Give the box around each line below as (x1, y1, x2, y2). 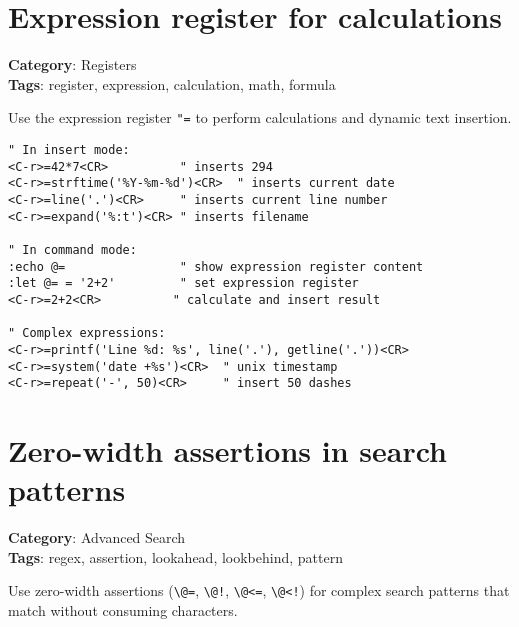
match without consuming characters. (8, 599, 238, 620)
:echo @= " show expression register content (8, 259, 424, 274)
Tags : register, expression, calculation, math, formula (8, 73, 336, 94)
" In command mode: (8, 242, 137, 257)
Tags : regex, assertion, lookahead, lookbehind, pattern (8, 546, 343, 567)
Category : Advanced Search (8, 527, 186, 548)
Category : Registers (8, 54, 137, 75)
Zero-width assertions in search (8, 430, 447, 470)
